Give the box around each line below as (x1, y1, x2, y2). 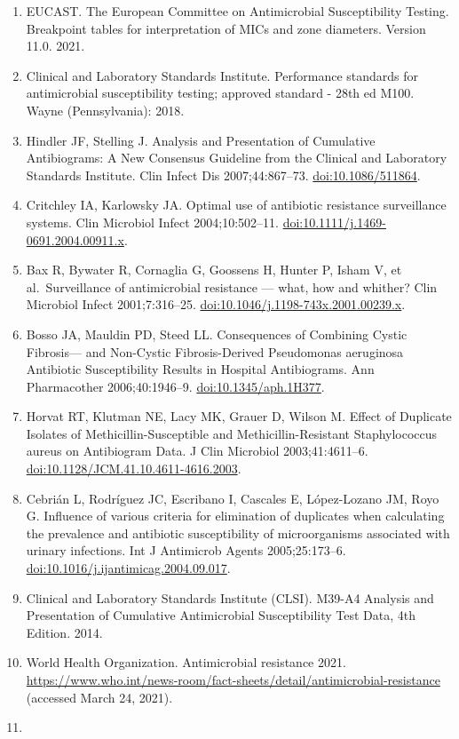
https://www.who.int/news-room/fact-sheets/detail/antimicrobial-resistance (26, 671, 440, 688)
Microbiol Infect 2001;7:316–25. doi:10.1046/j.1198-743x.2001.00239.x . (26, 295, 406, 314)
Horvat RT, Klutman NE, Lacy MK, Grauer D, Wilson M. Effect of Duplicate (26, 407, 452, 425)
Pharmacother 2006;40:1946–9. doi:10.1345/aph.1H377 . (26, 377, 325, 395)
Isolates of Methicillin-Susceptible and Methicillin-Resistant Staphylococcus (26, 424, 438, 442)
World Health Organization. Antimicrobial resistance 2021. (26, 653, 346, 671)
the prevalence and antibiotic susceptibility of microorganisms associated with (26, 523, 450, 542)
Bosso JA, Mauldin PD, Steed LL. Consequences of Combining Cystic (26, 324, 408, 343)
